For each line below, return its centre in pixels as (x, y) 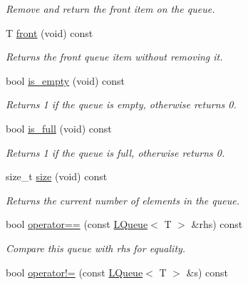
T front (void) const (50, 32)
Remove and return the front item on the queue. (110, 9)
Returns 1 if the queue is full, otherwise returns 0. (115, 152)
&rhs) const (217, 224)
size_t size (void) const (57, 176)
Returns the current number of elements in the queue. (123, 200)
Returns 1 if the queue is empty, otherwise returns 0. (121, 104)
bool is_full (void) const (59, 128)
